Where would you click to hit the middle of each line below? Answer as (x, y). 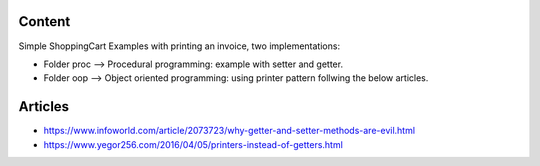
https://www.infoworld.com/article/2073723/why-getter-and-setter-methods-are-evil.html (229, 131)
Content (44, 21)
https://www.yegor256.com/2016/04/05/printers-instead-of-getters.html (193, 144)
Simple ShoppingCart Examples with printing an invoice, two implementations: (179, 46)
